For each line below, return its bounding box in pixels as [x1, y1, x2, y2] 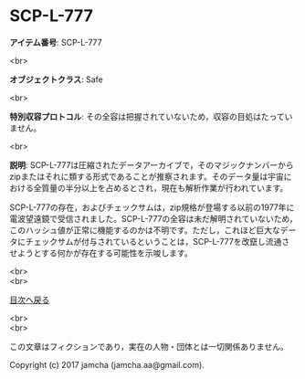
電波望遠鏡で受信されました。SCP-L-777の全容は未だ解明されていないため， [9, 213, 298, 224]
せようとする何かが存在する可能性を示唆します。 [9, 247, 194, 258]
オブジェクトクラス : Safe [9, 74, 103, 85]
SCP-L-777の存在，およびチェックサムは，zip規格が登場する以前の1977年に [9, 202, 295, 213]
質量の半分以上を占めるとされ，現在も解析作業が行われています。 [40, 182, 289, 193]
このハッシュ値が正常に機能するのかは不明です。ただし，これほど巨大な [9, 225, 281, 236]
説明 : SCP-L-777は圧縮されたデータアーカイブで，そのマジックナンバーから [9, 159, 294, 170]
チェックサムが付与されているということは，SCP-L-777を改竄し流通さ [25, 236, 290, 247]
